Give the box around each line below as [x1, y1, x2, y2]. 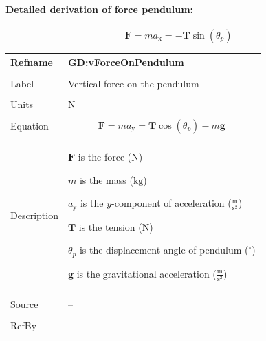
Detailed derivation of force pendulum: [5, 1, 194, 16]
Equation [10, 118, 49, 133]
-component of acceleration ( [111, 196, 232, 210]
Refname [10, 55, 53, 70]
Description [10, 208, 58, 223]
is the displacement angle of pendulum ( [79, 242, 249, 257]
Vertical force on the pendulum [67, 76, 199, 91]
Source [10, 297, 38, 311]
